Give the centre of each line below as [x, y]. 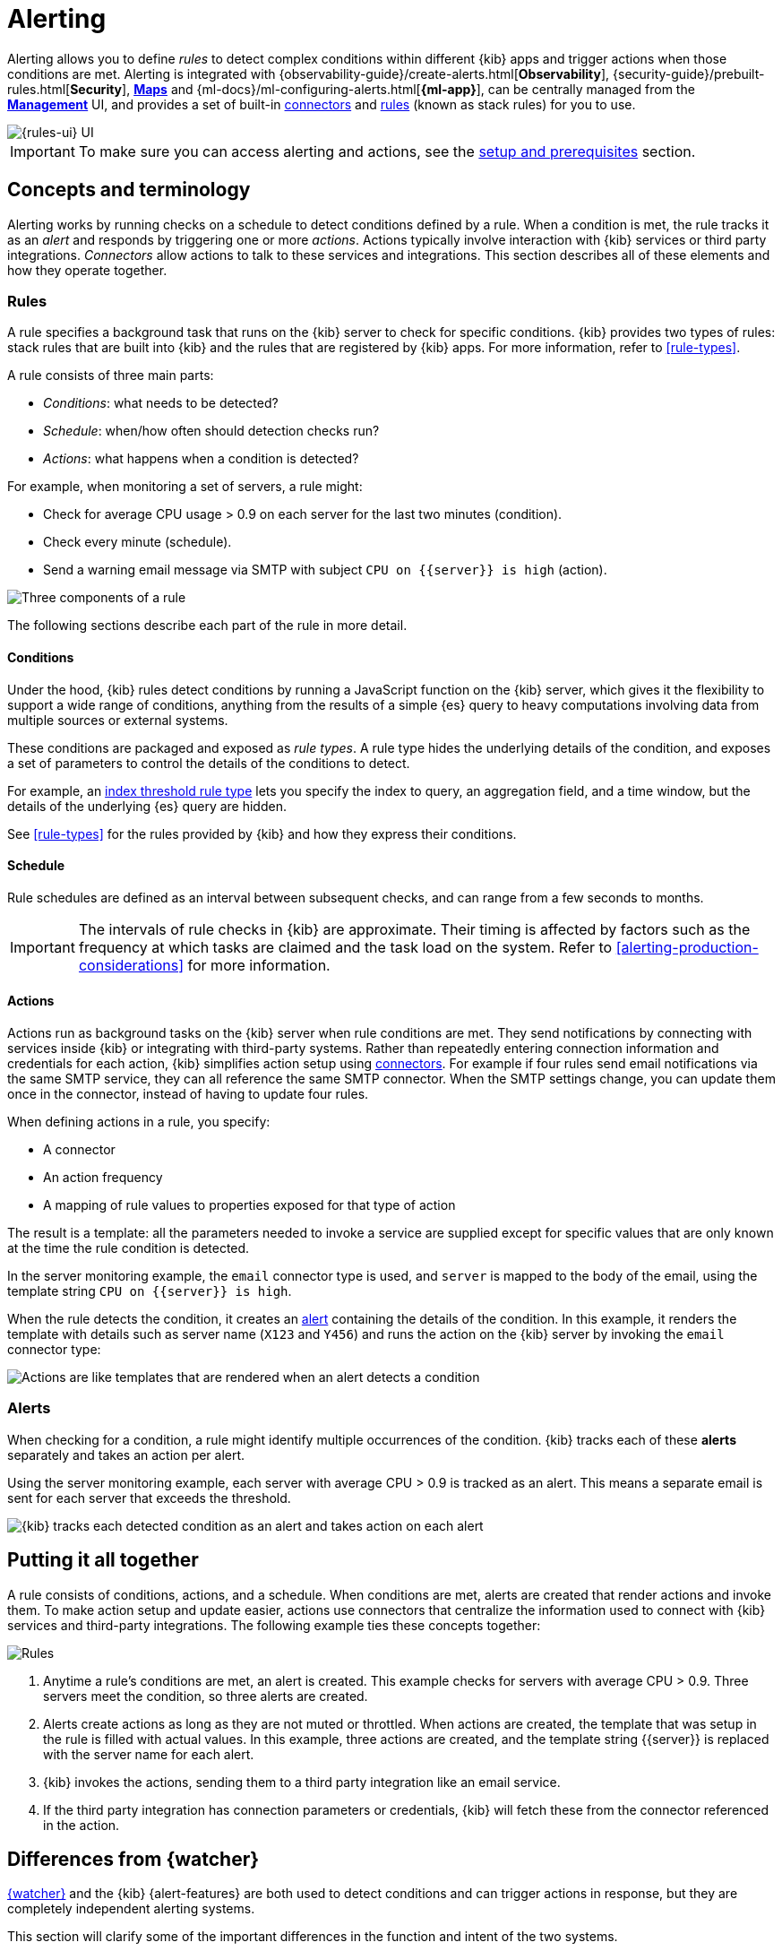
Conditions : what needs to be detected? [161, 403]
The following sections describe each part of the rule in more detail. [207, 626]
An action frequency [103, 1177]
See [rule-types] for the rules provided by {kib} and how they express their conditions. [262, 833]
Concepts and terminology [129, 190]
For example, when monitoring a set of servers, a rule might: [185, 487]
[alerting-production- [687, 947]
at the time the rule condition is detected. [129, 1248]
